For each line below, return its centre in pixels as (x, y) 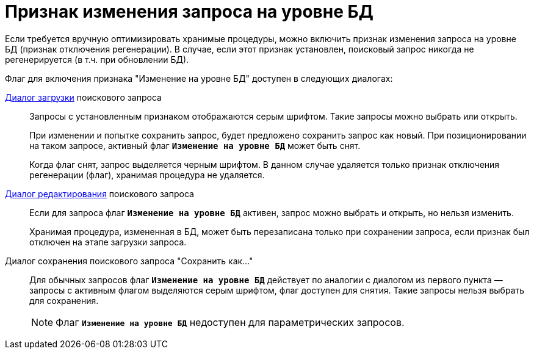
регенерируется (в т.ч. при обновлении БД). (97, 59)
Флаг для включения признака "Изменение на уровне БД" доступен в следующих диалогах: (199, 78)
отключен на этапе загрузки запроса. (108, 242)
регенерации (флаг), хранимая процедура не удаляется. (147, 175)
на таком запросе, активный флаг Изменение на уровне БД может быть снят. (195, 145)
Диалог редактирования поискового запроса (99, 193)
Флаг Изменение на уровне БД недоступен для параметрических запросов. (230, 322)
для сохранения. (64, 300)
